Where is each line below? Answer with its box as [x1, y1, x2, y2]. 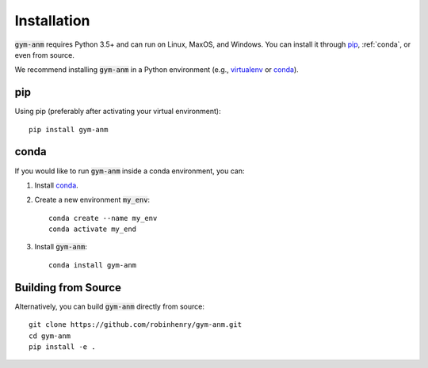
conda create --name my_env [48, 214, 158, 222]
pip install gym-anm [29, 125, 109, 134]
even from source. [14, 50, 75, 59]
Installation [14, 12, 90, 29]
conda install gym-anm [48, 260, 137, 269]
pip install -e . [29, 342, 96, 351]
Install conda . [34, 180, 78, 190]
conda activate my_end [48, 225, 137, 233]
